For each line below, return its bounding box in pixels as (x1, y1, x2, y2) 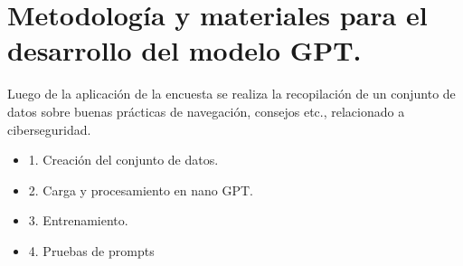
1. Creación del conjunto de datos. (28, 150, 219, 169)
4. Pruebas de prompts (28, 241, 155, 260)
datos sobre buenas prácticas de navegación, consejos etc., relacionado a (7, 101, 405, 120)
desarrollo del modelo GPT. (7, 32, 362, 69)
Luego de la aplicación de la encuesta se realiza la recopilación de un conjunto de (7, 84, 456, 103)
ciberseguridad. (7, 119, 91, 138)
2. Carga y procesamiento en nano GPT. (28, 180, 253, 199)
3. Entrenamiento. (28, 211, 128, 230)
